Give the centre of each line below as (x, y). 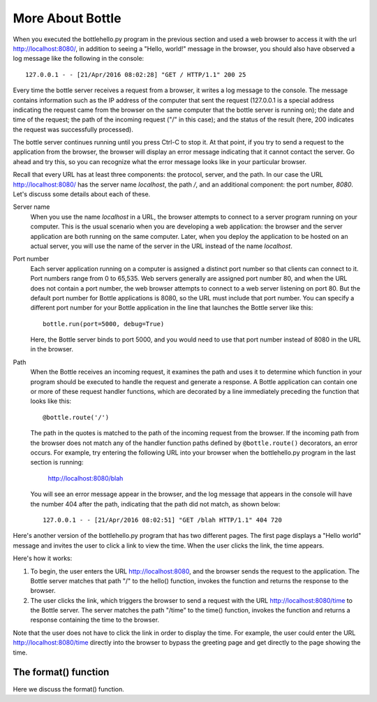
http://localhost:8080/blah (86, 478)
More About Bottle (67, 18)
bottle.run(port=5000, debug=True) (104, 324)
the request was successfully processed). (73, 129)
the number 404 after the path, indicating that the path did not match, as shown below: (155, 504)
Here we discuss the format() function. (69, 689)
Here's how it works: (43, 558)
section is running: (57, 462)
